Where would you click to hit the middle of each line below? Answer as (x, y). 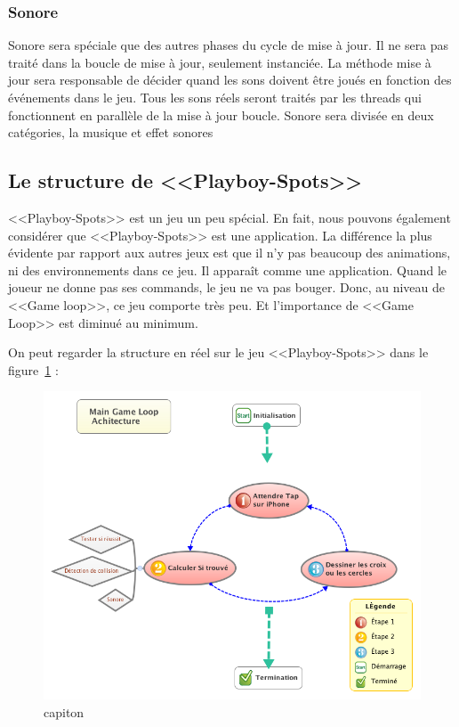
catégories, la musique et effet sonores (111, 132)
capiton (64, 711)
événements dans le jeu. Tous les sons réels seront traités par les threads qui (215, 97)
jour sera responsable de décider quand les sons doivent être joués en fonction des (230, 80)
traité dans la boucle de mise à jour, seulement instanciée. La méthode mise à (220, 62)
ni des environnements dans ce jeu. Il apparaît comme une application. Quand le (228, 270)
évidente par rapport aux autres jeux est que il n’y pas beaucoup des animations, (229, 253)
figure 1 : (33, 369)
